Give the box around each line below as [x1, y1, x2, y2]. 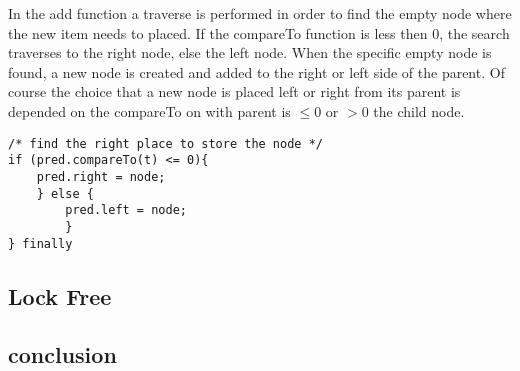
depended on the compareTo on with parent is [8, 100, 291, 121]
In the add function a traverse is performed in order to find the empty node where [8, 3, 512, 23]
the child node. [373, 100, 465, 121]
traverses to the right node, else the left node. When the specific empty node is [8, 42, 492, 63]
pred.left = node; [65, 203, 187, 218]
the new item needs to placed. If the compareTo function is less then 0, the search [8, 22, 510, 43]
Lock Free [8, 280, 112, 311]
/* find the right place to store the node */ [8, 136, 323, 151]
